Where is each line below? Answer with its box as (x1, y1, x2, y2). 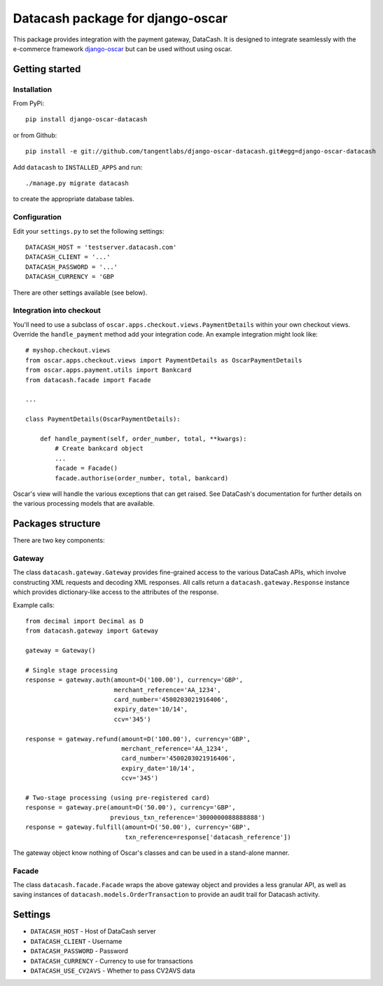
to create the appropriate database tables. (13, 195, 134, 203)
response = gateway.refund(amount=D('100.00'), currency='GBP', (25, 735, 251, 743)
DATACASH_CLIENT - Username (30, 937, 123, 945)
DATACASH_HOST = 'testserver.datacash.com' (25, 243, 177, 251)
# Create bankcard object (55, 445, 144, 452)
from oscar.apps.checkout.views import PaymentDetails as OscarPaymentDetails (25, 356, 302, 364)
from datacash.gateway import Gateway (25, 627, 159, 635)
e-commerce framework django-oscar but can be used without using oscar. (13, 44, 232, 53)
